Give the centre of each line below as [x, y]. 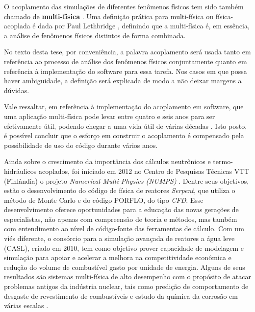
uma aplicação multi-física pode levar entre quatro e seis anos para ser [110, 116]
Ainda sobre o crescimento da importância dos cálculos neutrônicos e [107, 161]
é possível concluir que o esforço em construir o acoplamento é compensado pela [124, 135]
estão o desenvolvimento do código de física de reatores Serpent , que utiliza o [120, 190]
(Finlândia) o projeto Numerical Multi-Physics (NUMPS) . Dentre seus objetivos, [127, 180]
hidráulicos [20, 171]
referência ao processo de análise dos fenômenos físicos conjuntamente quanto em [126, 61]
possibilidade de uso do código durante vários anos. [81, 145]
